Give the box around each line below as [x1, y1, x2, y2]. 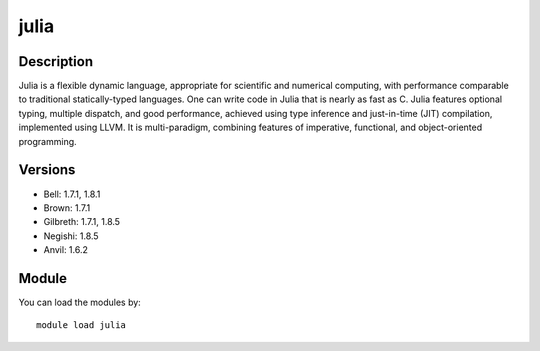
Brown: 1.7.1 [43, 201, 91, 214]
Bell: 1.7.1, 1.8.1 [43, 188, 101, 200]
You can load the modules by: [18, 296, 142, 308]
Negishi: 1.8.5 [43, 230, 99, 242]
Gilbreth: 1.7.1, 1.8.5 [43, 216, 120, 228]
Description [18, 53, 94, 70]
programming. [18, 135, 77, 147]
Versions [18, 161, 76, 179]
